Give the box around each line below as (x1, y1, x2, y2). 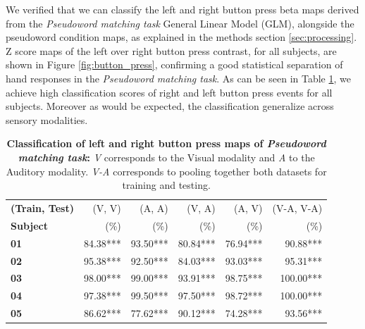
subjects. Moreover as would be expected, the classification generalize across (6, 99, 334, 113)
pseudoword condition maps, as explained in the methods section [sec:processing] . (6, 30, 357, 44)
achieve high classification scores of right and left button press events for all (6, 85, 333, 99)
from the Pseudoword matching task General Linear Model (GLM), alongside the (6, 15, 354, 30)
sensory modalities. (6, 112, 88, 127)
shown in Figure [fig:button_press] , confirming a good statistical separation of (6, 57, 343, 72)
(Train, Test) (11, 200, 74, 215)
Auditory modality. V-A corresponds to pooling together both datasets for (6, 163, 327, 178)
